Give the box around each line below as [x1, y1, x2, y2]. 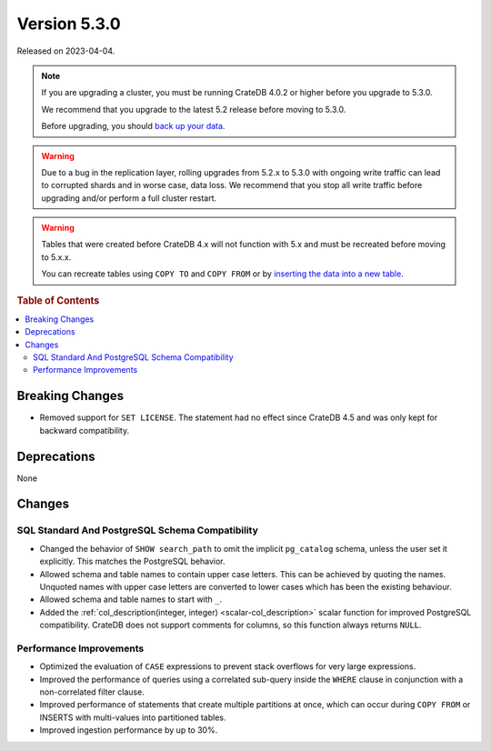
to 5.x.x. [41, 251, 72, 263]
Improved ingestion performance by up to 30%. [39, 725, 218, 736]
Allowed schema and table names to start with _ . [39, 594, 223, 605]
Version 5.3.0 [16, 14, 122, 34]
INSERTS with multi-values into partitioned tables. [39, 712, 226, 723]
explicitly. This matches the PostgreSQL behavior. [39, 556, 225, 567]
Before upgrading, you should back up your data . [41, 121, 225, 132]
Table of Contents [16, 294, 100, 306]
